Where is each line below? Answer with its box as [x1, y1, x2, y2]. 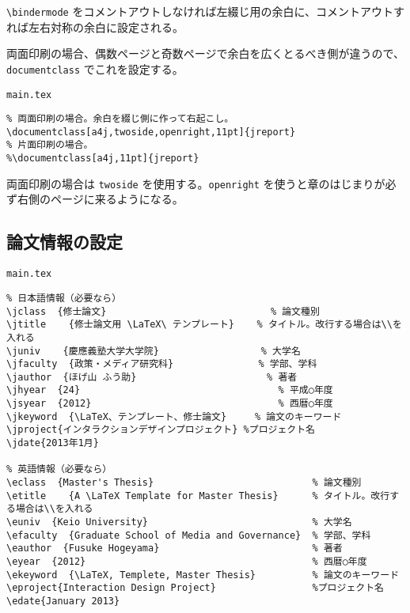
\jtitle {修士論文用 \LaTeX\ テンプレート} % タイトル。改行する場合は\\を [6, 319, 402, 331]
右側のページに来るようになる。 [17, 191, 184, 207]
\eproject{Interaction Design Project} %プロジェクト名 [6, 582, 384, 594]
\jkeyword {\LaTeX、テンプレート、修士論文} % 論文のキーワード [6, 411, 342, 422]
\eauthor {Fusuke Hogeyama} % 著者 [6, 543, 343, 554]
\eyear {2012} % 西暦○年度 [6, 556, 367, 568]
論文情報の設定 [6, 229, 123, 254]
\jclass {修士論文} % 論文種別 [6, 305, 320, 317]
